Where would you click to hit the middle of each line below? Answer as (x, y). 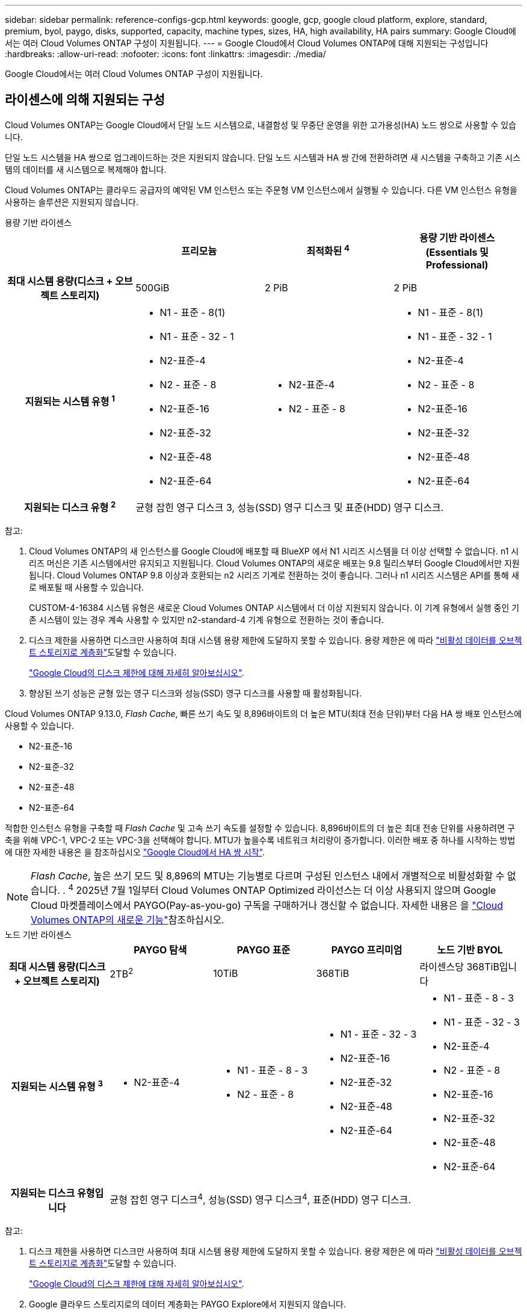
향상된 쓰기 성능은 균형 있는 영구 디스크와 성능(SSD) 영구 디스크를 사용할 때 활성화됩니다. (196, 693)
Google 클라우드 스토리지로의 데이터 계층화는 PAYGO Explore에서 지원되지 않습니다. (187, 1304)
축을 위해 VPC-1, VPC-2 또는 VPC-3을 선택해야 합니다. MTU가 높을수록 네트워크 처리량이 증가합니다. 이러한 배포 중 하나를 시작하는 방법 (260, 840)
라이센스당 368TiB (459, 966)
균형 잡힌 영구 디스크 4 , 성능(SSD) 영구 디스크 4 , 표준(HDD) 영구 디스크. (260, 1199)
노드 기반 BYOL (470, 950)
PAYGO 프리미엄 (367, 950)
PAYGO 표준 (263, 950)
